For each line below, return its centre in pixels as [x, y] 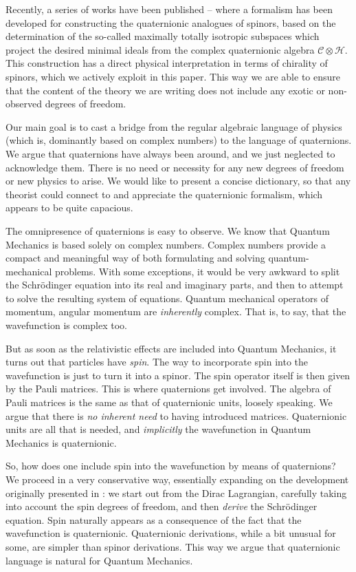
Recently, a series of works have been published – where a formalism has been [169, 9]
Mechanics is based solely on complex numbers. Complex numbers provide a [166, 244]
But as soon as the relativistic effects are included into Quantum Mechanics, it [171, 348]
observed [24, 104]
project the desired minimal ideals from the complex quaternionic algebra [160, 49]
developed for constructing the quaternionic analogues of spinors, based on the [171, 22]
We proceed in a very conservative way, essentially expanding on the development [177, 479]
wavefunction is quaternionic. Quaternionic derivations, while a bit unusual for [171, 533]
